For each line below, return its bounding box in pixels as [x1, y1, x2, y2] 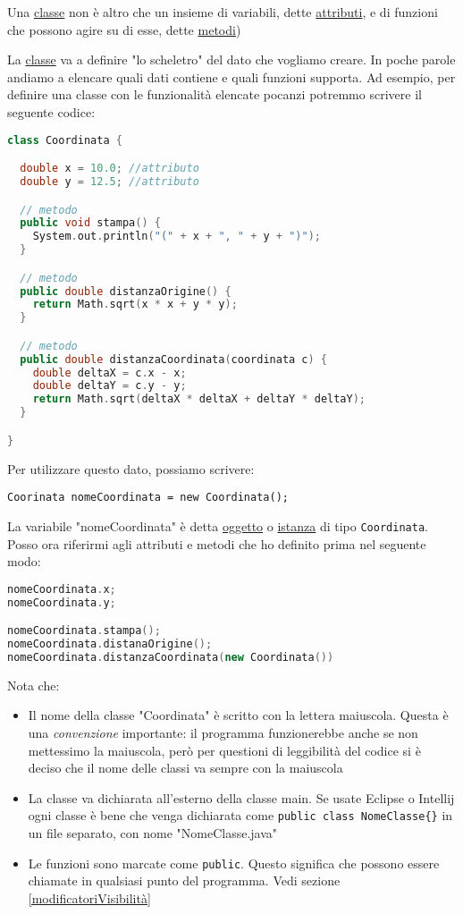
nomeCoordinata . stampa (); [7, 624, 161, 638]
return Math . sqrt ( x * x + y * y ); [32, 298, 238, 311]
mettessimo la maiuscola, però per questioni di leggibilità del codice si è [28, 741, 421, 759]
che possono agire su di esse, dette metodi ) [7, 20, 241, 38]
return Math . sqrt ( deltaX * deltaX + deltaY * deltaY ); [32, 393, 366, 406]
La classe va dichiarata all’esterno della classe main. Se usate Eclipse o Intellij [28, 788, 455, 807]
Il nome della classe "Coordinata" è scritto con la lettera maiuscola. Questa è [28, 706, 449, 724]
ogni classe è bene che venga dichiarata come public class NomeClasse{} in [28, 806, 453, 825]
